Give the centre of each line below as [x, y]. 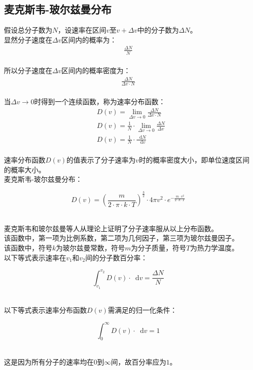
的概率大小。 [25, 169]
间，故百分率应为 [139, 361]
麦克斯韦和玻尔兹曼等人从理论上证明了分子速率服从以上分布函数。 [111, 228]
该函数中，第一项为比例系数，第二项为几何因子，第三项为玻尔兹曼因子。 [121, 238]
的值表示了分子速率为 [101, 160]
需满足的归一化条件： [142, 310]
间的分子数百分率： [116, 257]
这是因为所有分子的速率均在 [49, 361]
